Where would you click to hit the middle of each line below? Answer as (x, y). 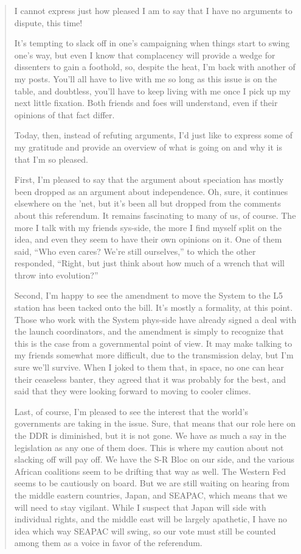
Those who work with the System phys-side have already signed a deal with (155, 319)
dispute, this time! (48, 22)
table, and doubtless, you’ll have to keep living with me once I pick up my (152, 91)
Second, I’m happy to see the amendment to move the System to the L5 (149, 295)
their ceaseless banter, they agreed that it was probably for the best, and (150, 379)
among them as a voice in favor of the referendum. (108, 543)
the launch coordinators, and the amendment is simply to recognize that (149, 331)
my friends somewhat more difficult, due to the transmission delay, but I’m (154, 355)
